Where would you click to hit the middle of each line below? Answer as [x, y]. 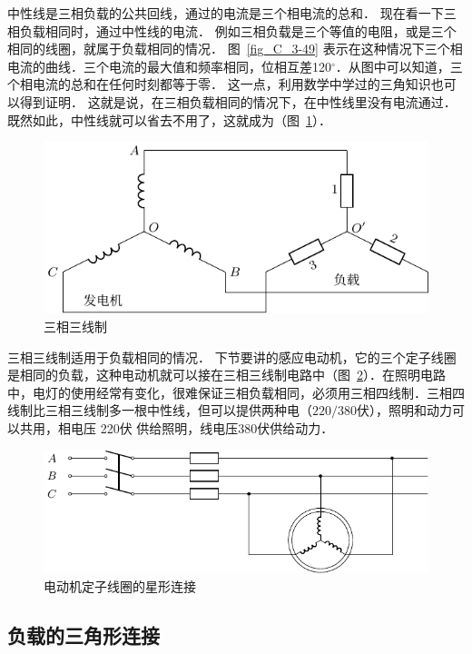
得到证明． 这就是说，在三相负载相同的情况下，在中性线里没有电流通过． [238, 101]
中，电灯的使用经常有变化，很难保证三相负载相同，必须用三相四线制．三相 [230, 392]
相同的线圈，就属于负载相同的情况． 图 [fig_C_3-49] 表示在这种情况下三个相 [235, 49]
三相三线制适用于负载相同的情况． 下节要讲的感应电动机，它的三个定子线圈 [232, 357]
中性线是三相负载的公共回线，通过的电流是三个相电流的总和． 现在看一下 [226, 13]
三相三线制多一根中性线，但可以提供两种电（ [178, 410]
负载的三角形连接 [84, 634]
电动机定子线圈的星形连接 [120, 585]
